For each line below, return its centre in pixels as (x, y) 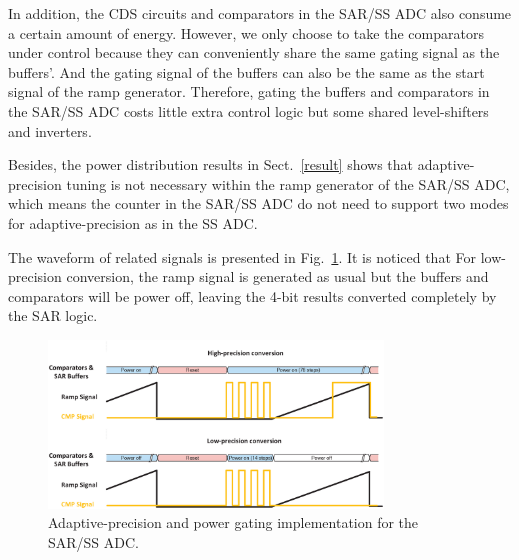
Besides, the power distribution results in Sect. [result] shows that (211, 164)
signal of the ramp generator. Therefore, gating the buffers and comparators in (249, 91)
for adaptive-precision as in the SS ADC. (133, 222)
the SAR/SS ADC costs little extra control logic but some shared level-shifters (248, 110)
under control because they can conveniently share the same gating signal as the (254, 52)
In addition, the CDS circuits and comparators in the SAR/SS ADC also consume (260, 13)
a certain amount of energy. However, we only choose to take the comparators (246, 32)
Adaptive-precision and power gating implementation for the (233, 522)
